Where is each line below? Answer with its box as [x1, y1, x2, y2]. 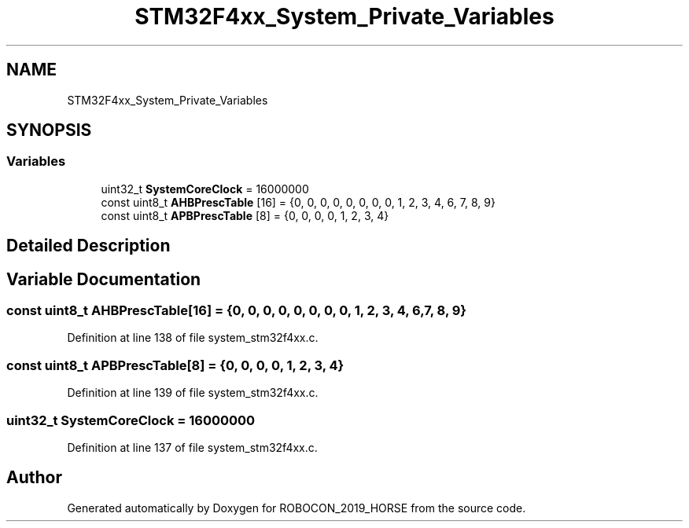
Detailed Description [6, 236, 171, 256]
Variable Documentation [6, 269, 201, 289]
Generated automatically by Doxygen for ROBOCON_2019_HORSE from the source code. [67, 500, 526, 515]
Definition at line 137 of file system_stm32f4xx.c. [67, 440, 318, 454]
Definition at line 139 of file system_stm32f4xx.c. [67, 386, 319, 400]
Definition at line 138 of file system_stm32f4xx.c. [67, 331, 319, 345]
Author [6, 467, 62, 488]
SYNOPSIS [6, 120, 92, 141]
